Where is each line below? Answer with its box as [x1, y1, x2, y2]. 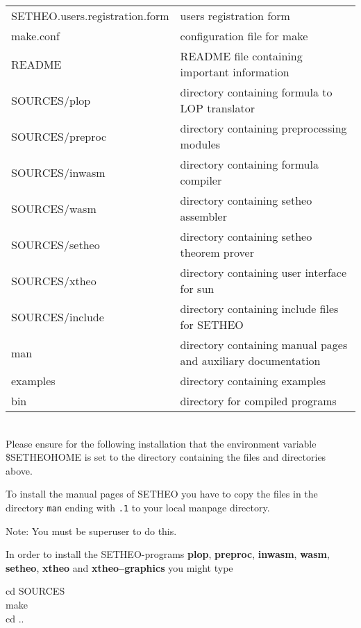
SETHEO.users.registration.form [11, 8, 169, 24]
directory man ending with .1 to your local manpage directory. [6, 500, 270, 514]
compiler [180, 172, 222, 188]
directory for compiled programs [180, 393, 337, 409]
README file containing [180, 48, 303, 64]
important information [180, 64, 289, 80]
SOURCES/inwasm [11, 164, 106, 180]
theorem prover [180, 244, 254, 260]
